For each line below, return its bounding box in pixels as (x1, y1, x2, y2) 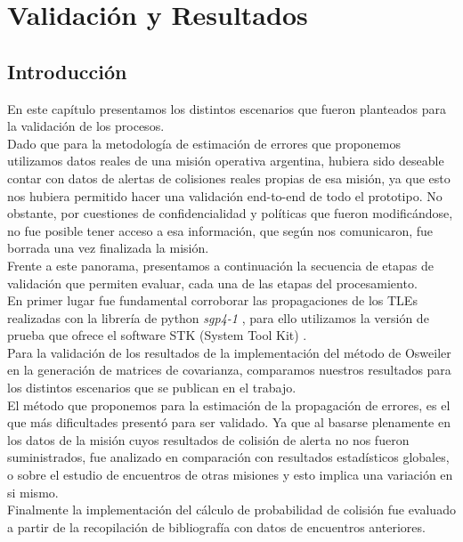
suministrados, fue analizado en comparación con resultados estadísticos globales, (7, 448, 450, 466)
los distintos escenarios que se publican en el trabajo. (7, 378, 296, 397)
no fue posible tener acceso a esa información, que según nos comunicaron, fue (7, 221, 434, 239)
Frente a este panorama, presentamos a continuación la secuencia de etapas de (7, 255, 434, 274)
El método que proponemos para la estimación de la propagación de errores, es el (7, 395, 451, 414)
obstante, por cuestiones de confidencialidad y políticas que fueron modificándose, (7, 204, 453, 222)
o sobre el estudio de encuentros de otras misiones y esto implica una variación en (7, 465, 453, 484)
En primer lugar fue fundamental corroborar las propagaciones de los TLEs (7, 291, 418, 310)
